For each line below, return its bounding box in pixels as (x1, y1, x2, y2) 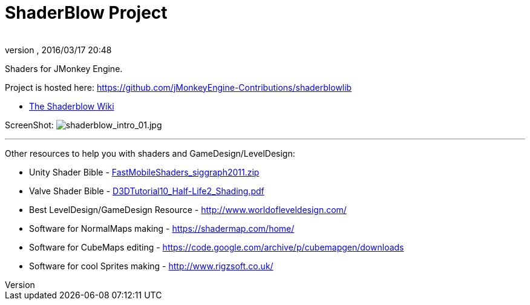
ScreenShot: (5, 119, 54, 130)
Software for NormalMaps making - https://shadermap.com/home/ (29, 223, 295, 234)
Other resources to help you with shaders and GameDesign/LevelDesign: (5, 148, 295, 159)
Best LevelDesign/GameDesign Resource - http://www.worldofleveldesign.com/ (29, 204, 347, 215)
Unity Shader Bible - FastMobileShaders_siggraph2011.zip (29, 166, 260, 177)
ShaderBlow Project (5, 2, 168, 23)
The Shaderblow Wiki (29, 100, 114, 111)
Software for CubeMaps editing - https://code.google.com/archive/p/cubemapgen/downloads (29, 241, 404, 252)
